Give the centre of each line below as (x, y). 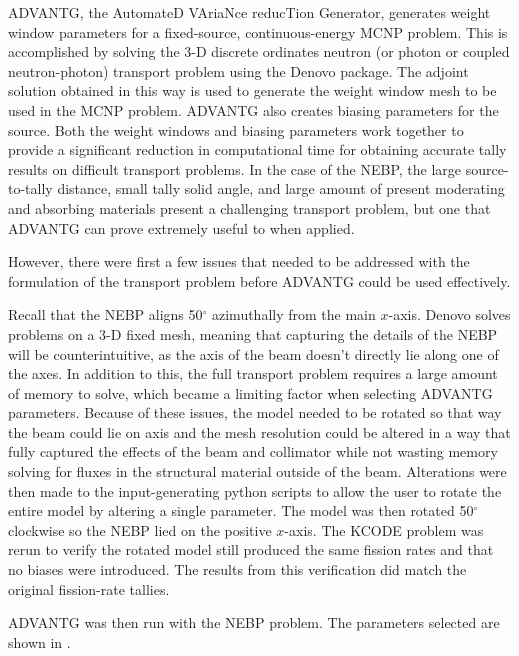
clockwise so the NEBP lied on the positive (140, 529)
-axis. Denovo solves (449, 314)
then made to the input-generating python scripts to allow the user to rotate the (255, 490)
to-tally (30, 188)
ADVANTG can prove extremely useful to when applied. (181, 227)
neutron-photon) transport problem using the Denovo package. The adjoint (238, 70)
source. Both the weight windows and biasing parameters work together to (236, 129)
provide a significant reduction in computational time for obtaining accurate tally (257, 149)
